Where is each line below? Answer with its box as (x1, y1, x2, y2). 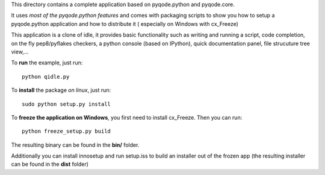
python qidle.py (22, 73, 70, 80)
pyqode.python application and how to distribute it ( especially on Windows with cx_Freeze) (11, 20, 239, 27)
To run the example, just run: (11, 59, 83, 66)
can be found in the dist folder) (11, 161, 88, 168)
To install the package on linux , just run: (11, 87, 111, 94)
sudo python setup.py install (22, 100, 111, 108)
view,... (11, 48, 29, 55)
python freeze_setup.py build (22, 128, 111, 135)
